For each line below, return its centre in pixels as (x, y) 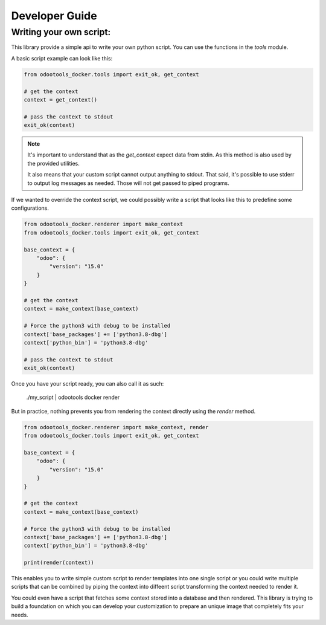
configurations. (30, 208)
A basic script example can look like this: (62, 58)
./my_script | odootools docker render (73, 397)
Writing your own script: (61, 32)
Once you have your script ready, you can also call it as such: (88, 384)
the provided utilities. (53, 163)
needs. (20, 615)
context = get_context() (61, 99)
